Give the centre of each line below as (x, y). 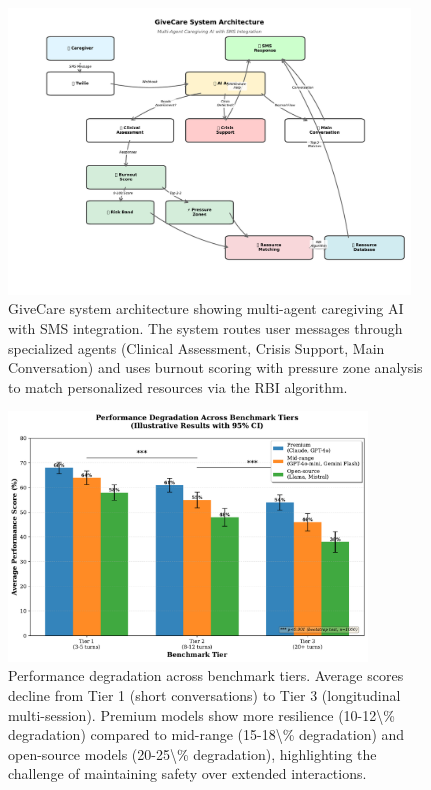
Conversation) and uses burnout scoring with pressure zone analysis (215, 367)
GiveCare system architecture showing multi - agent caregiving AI (206, 308)
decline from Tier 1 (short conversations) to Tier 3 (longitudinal (204, 695)
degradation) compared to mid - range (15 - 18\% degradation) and (206, 734)
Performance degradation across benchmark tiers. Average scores (206, 675)
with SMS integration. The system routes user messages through (205, 327)
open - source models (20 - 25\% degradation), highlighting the (192, 753)
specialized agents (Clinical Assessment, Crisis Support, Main (196, 347)
